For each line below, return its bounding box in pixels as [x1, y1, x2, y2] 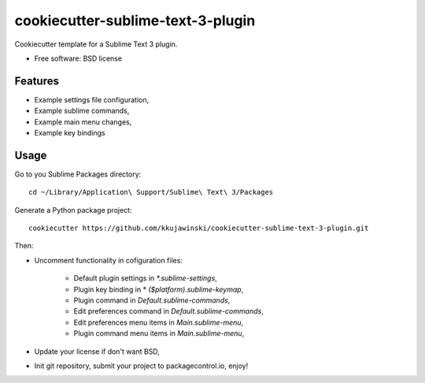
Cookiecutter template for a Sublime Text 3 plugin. [14, 39, 178, 49]
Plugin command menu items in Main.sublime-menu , [73, 329, 245, 338]
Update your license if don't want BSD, [34, 347, 161, 356]
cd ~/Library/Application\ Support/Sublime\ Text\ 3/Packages [28, 188, 274, 197]
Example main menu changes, [34, 117, 132, 126]
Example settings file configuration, [34, 95, 150, 104]
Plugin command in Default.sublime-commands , [73, 296, 231, 305]
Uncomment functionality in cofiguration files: [34, 255, 183, 265]
